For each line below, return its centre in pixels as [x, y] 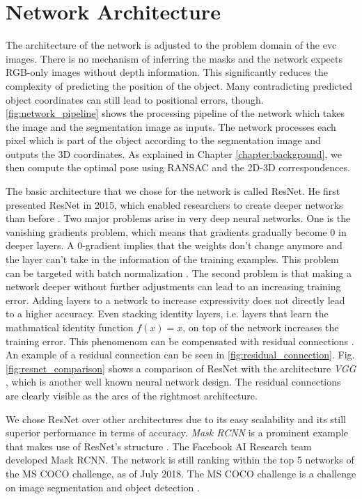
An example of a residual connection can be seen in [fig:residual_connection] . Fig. [180, 355]
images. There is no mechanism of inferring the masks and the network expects [174, 58]
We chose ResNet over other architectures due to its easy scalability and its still [176, 419]
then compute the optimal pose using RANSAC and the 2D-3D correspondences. [178, 167]
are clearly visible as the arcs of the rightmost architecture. [132, 395]
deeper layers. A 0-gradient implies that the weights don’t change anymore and [174, 245]
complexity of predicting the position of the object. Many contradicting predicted [179, 85]
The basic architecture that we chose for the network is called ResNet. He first [173, 191]
